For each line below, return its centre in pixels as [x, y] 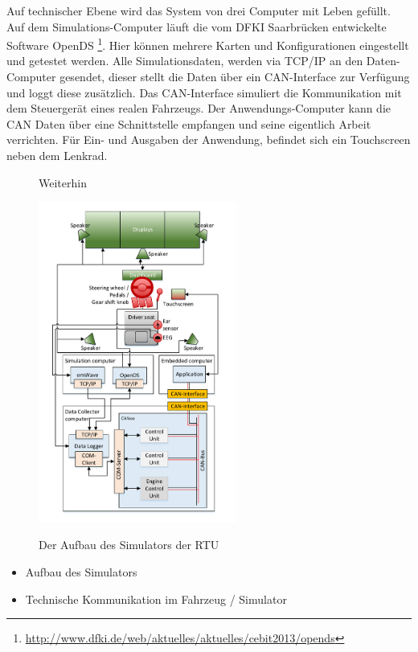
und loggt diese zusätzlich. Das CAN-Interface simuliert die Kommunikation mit [204, 92]
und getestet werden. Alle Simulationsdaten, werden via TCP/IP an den [185, 61]
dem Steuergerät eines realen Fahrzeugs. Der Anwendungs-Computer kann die [199, 108]
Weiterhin [63, 182]
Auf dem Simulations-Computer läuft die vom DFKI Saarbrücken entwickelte [197, 26]
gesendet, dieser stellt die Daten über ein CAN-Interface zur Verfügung [235, 77]
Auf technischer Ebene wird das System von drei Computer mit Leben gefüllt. [199, 10]
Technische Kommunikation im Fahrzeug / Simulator [156, 599]
